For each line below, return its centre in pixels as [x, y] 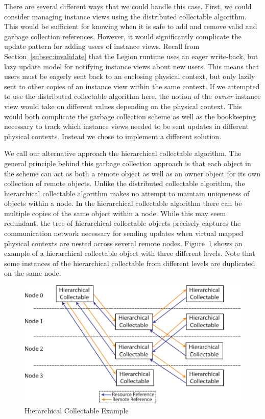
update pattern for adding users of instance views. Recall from [102, 46]
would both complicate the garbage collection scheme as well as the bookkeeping [130, 116]
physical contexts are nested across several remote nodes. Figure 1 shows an [123, 243]
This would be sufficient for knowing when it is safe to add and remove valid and [131, 26]
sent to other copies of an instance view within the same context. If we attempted [132, 86]
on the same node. [33, 273]
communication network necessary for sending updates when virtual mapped [124, 233]
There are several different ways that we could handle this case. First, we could [128, 6]
